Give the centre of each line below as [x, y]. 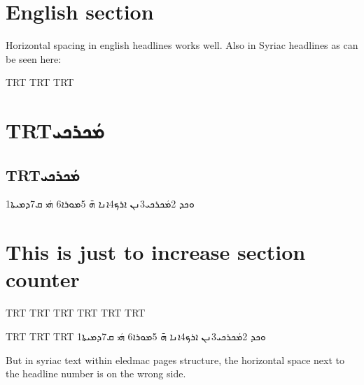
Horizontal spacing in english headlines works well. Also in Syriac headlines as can [182, 45]
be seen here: [34, 58]
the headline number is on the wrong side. [96, 373]
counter [43, 279]
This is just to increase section [156, 252]
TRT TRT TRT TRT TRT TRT [76, 313]
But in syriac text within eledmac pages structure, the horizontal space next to [175, 359]
